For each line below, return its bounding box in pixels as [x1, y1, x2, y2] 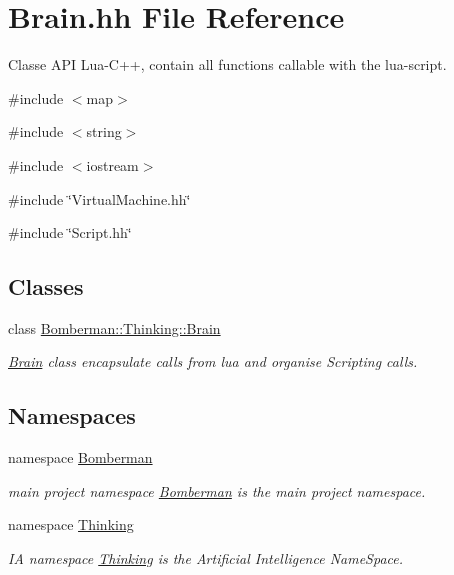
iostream [86, 154, 139, 175]
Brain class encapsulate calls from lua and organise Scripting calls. [8, 351, 418, 372]
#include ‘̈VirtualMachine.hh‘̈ [8, 188, 191, 209]
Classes [8, 271, 84, 302]
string [86, 121, 122, 142]
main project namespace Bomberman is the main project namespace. [8, 480, 426, 501]
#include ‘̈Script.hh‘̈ [8, 222, 132, 243]
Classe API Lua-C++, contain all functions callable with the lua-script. [8, 54, 447, 75]
